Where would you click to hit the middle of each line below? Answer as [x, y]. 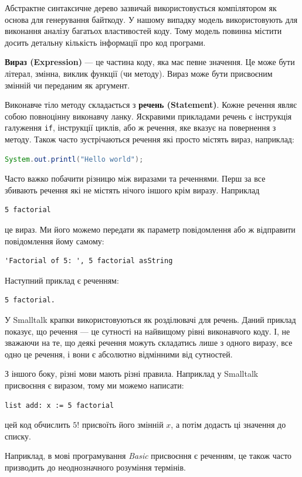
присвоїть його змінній [123, 425]
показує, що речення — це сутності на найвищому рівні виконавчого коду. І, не [147, 331]
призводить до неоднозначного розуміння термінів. [96, 467]
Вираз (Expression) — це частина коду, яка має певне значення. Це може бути [150, 62]
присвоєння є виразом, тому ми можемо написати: [94, 385]
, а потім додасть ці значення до [228, 425]
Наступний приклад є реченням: [62, 280]
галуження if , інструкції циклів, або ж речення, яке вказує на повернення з [140, 127]
